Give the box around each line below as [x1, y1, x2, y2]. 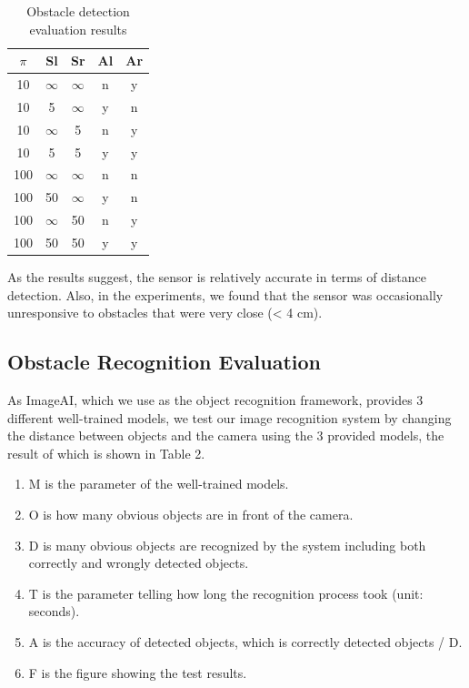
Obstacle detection [26, 2, 130, 20]
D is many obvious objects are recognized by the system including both [28, 535, 426, 554]
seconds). [28, 602, 80, 621]
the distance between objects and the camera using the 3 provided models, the [7, 426, 444, 445]
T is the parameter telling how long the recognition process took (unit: [28, 583, 424, 602]
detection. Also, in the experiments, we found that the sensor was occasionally [7, 285, 444, 304]
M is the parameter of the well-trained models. [28, 474, 289, 493]
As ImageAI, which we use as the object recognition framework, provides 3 [7, 390, 424, 410]
